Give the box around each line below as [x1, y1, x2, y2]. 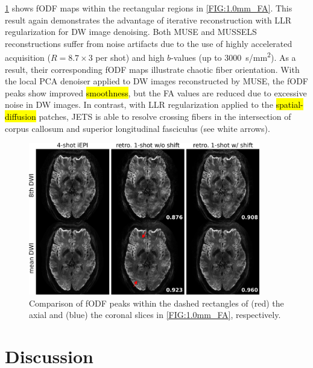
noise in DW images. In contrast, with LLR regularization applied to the [5, 98, 273, 111]
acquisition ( [5, 51, 51, 64]
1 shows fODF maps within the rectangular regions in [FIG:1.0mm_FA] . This [5, 2, 292, 14]
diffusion [5, 110, 36, 122]
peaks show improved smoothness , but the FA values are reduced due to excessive [5, 86, 307, 99]
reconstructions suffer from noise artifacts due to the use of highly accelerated [5, 37, 292, 49]
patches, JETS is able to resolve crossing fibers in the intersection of [39, 110, 291, 122]
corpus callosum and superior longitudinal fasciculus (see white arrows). [5, 122, 270, 134]
